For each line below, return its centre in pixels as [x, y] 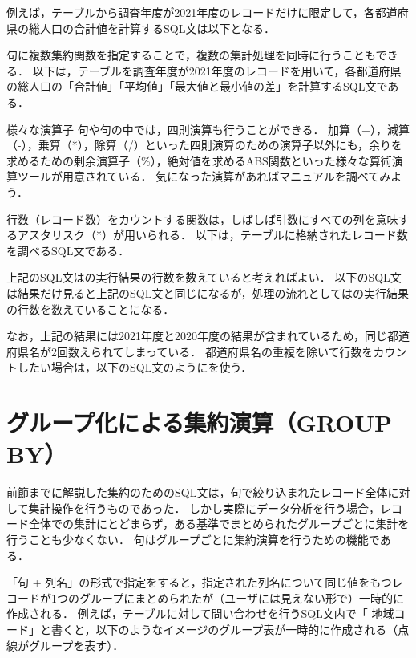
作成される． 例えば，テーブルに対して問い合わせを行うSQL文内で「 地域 [200, 613]
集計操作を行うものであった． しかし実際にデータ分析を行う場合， [204, 508]
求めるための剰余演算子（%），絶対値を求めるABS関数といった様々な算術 [199, 160]
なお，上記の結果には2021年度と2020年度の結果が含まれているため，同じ [197, 336]
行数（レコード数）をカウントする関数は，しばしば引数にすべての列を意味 [202, 219]
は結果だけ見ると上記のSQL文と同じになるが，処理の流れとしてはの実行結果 [208, 292]
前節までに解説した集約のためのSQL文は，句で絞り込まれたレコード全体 [197, 492]
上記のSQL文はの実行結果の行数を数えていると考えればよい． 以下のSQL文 [204, 277]
